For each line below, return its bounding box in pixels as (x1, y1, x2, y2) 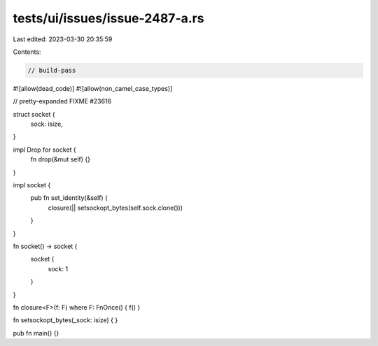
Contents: (13, 48, 41, 56)
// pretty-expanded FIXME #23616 (13, 97, 112, 106)
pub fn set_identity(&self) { (30, 194, 108, 202)
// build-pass (27, 66, 76, 74)
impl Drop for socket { (13, 145, 76, 154)
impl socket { (13, 181, 51, 189)
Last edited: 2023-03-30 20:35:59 (13, 35, 113, 43)
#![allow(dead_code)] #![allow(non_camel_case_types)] (13, 84, 173, 92)
